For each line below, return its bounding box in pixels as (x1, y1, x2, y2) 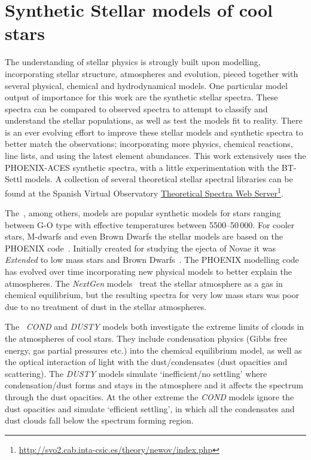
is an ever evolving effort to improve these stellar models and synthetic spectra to (5, 125, 303, 138)
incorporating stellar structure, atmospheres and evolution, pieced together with (5, 67, 298, 79)
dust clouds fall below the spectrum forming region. (5, 414, 194, 427)
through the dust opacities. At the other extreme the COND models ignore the (5, 391, 294, 403)
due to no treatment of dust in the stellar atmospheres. (5, 300, 207, 312)
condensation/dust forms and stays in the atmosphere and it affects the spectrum (5, 379, 303, 391)
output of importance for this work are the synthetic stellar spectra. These (5, 91, 278, 103)
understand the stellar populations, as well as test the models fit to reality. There (5, 114, 303, 127)
